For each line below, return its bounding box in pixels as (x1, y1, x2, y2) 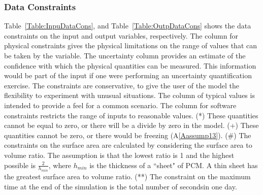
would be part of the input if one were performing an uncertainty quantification (4, 70, 252, 81)
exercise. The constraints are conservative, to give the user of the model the (4, 80, 239, 90)
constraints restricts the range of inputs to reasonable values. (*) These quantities (4, 110, 258, 120)
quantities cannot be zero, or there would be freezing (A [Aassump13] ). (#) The (4, 129, 251, 140)
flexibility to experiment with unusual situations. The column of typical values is (4, 90, 255, 101)
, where (48, 159, 72, 170)
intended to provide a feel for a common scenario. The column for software (4, 100, 237, 110)
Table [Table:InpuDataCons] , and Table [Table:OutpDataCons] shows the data (4, 20, 251, 31)
